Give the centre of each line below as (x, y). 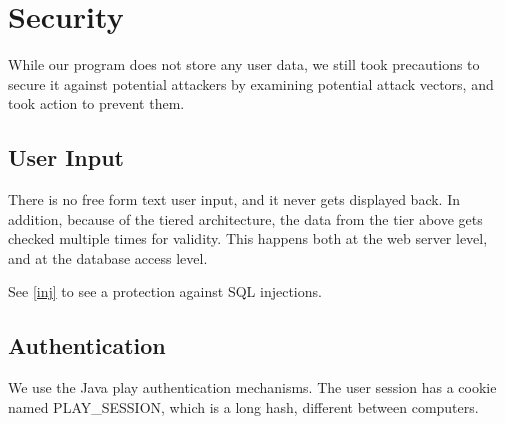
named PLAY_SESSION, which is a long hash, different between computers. (243, 406)
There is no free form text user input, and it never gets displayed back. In (234, 199)
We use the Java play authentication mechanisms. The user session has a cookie (252, 387)
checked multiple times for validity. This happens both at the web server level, (248, 238)
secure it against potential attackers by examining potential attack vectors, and (251, 83)
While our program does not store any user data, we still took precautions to (244, 64)
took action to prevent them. (96, 103)
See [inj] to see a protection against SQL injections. (165, 291)
